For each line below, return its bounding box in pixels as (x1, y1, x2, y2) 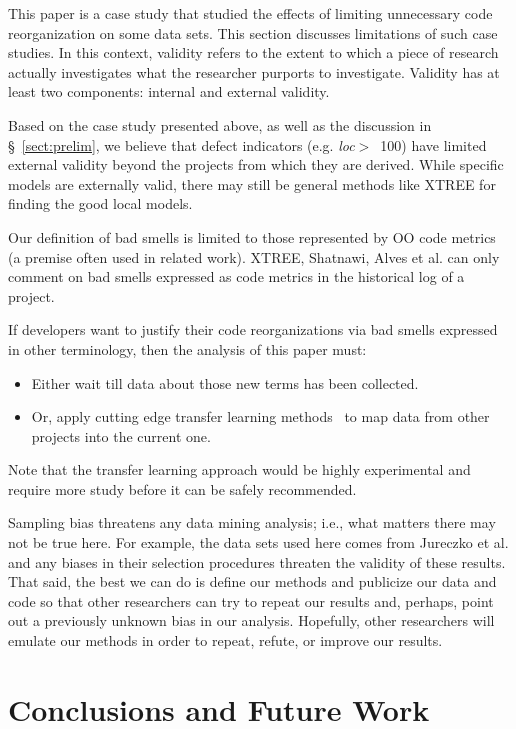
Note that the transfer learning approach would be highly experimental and (8, 459, 471, 480)
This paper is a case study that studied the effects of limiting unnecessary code (8, 3, 493, 23)
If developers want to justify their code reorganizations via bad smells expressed (8, 319, 498, 340)
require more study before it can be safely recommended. (8, 478, 357, 499)
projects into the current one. (31, 425, 211, 446)
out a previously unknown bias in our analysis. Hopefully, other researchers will (8, 610, 495, 631)
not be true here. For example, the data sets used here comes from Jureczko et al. (8, 532, 509, 553)
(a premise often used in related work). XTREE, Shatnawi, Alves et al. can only (8, 246, 500, 267)
